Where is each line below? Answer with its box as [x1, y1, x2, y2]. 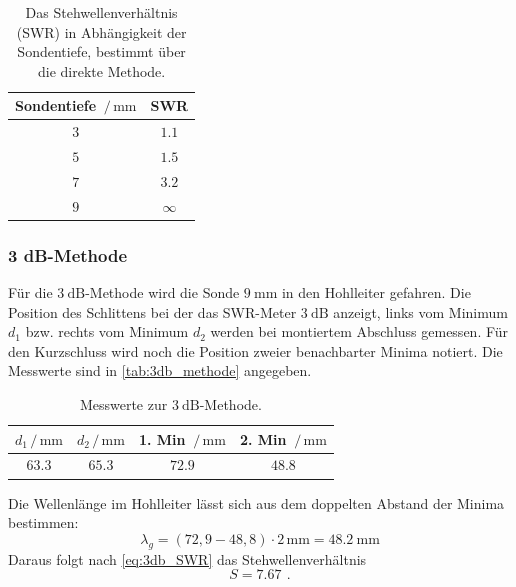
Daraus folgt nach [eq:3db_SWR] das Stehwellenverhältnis [8, 548, 367, 569]
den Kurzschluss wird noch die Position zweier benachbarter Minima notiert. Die [8, 340, 503, 361]
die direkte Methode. [38, 60, 166, 81]
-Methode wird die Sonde [85, 282, 240, 303]
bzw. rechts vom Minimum [25, 321, 189, 342]
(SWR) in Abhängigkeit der [16, 21, 187, 42]
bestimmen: [8, 512, 79, 533]
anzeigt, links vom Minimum [333, 301, 508, 322]
